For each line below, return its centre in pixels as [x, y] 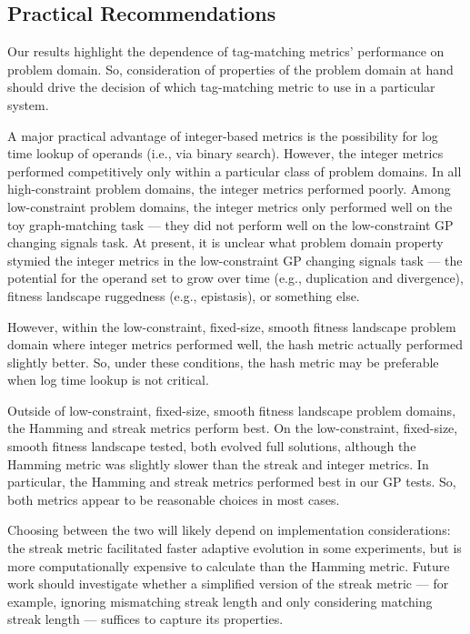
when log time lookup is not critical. [108, 380]
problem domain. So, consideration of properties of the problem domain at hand [230, 69]
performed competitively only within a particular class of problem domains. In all [235, 171]
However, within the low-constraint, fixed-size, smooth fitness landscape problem [232, 326]
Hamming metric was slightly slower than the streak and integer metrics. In [218, 463]
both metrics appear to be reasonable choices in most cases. [174, 499]
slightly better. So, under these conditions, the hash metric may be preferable [223, 362]
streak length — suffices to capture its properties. [145, 619]
